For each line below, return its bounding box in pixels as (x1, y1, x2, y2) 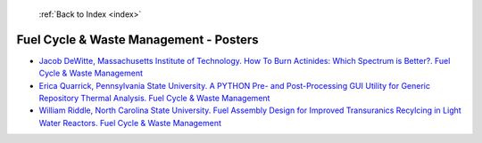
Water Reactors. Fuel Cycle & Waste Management (38, 117, 222, 128)
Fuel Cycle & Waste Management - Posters (16, 32, 259, 47)
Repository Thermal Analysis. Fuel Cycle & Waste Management (38, 93, 270, 104)
